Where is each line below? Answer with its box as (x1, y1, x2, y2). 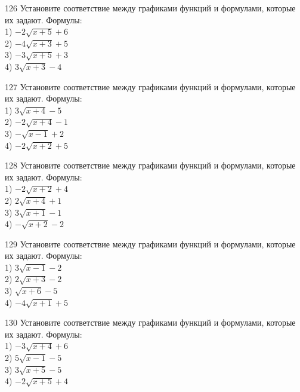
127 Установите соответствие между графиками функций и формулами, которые (5, 80, 296, 93)
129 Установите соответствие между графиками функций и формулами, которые (5, 237, 296, 250)
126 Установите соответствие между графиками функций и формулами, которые (5, 2, 296, 14)
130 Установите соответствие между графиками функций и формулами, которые (5, 316, 296, 329)
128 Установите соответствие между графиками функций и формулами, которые (5, 159, 296, 171)
